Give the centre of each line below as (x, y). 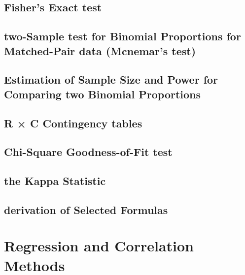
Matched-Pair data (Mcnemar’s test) (100, 50)
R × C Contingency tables (73, 123)
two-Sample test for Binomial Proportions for (122, 36)
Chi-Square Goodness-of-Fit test (88, 152)
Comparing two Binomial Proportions (103, 94)
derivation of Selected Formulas (86, 209)
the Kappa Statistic (55, 181)
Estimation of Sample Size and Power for (111, 79)
